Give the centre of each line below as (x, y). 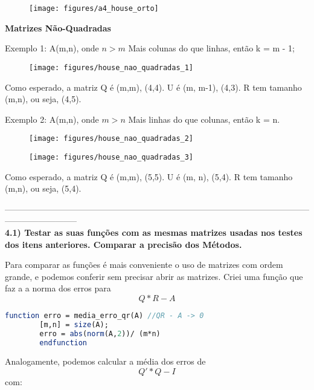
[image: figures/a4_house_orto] (94, 8)
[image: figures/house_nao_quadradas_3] (111, 157)
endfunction (63, 343)
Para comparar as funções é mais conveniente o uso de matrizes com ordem (144, 265)
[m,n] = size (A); (74, 324)
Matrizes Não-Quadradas (58, 28)
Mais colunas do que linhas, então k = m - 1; (212, 48)
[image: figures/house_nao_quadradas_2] (111, 139)
